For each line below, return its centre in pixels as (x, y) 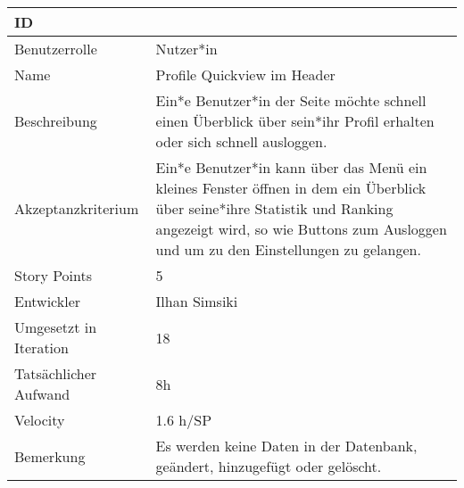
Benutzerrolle (56, 49)
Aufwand (42, 394)
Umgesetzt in (56, 327)
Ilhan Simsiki (197, 301)
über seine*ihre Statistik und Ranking (274, 208)
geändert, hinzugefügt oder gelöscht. (269, 466)
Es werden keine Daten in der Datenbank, (286, 446)
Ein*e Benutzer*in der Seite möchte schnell (291, 100)
